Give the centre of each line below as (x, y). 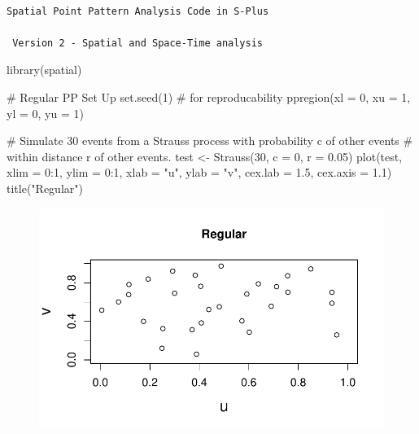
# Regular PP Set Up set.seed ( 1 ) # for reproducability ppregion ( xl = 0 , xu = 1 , (209, 96)
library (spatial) (44, 70)
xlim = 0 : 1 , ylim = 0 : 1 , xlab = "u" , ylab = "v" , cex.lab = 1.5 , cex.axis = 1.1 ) (199, 172)
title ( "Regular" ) (45, 188)
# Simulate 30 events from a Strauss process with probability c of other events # (210, 140)
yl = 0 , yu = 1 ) (45, 113)
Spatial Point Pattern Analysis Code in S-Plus (138, 11)
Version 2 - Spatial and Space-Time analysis (137, 43)
